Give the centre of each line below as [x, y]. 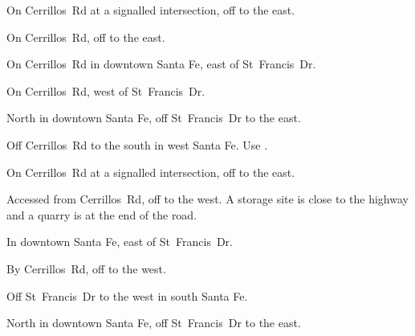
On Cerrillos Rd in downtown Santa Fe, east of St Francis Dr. [161, 64]
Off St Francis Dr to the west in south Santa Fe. [127, 295]
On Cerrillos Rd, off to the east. [86, 37]
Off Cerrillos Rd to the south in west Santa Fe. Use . [137, 144]
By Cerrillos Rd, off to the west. [86, 268]
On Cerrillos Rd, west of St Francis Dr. [106, 90]
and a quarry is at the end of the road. [102, 214]
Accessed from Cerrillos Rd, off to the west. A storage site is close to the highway [207, 199]
